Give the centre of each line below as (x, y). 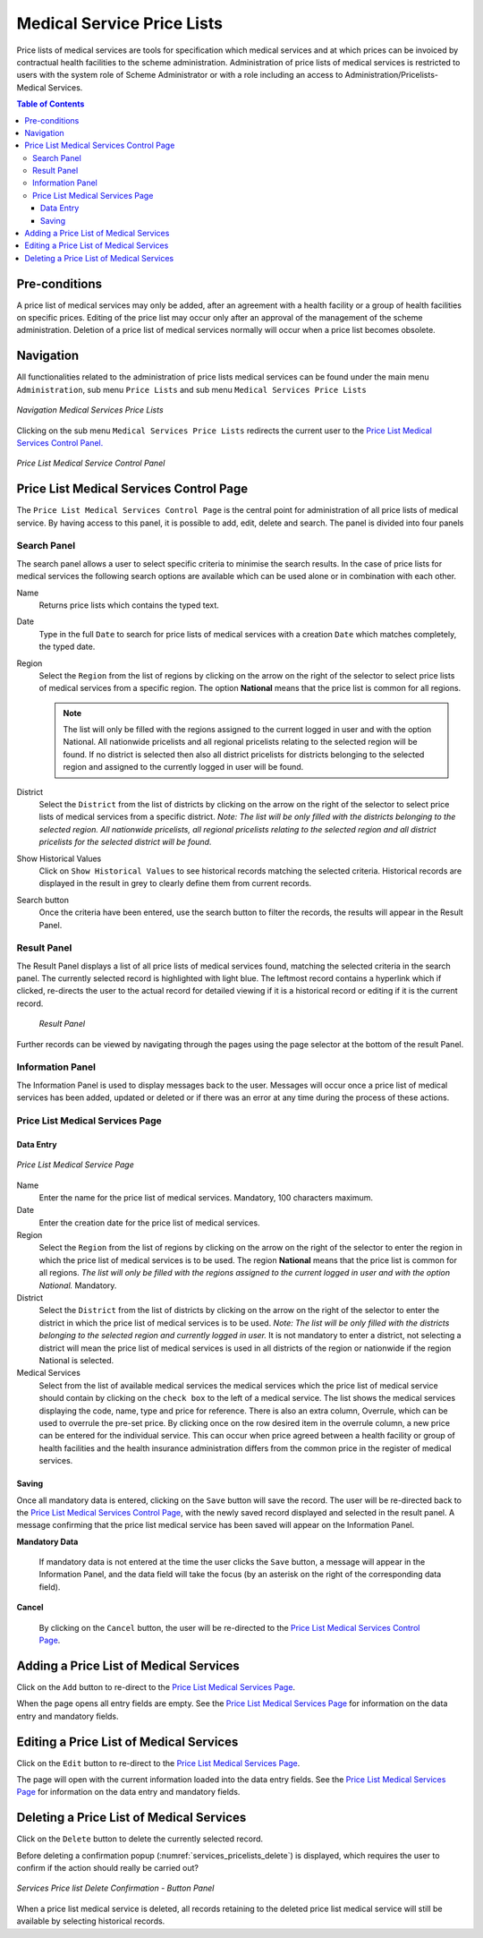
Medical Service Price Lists (120, 23)
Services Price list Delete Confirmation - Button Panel (115, 1888)
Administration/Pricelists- (391, 75)
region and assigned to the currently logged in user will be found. (183, 767)
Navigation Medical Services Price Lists (90, 410)
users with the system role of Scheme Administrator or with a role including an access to (180, 75)
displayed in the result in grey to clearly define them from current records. (175, 884)
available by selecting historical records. (91, 1921)
